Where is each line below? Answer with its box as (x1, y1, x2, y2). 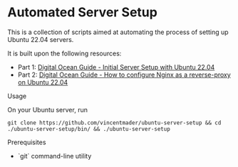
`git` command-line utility (17, 151, 92, 160)
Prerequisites (7, 138, 46, 146)
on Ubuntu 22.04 (17, 77, 68, 86)
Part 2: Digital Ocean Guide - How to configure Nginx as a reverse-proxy (17, 70, 232, 79)
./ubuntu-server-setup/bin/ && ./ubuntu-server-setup (7, 125, 171, 132)
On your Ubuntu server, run (7, 105, 88, 114)
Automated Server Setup (7, 4, 158, 21)
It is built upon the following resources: (7, 49, 122, 58)
